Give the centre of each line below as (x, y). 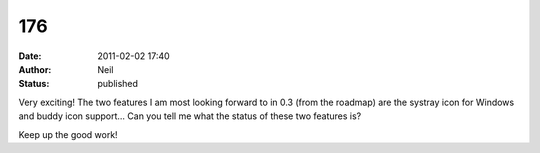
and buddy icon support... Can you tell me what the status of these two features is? (190, 116)
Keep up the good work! (68, 134)
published (118, 84)
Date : (30, 56)
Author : (35, 69)
